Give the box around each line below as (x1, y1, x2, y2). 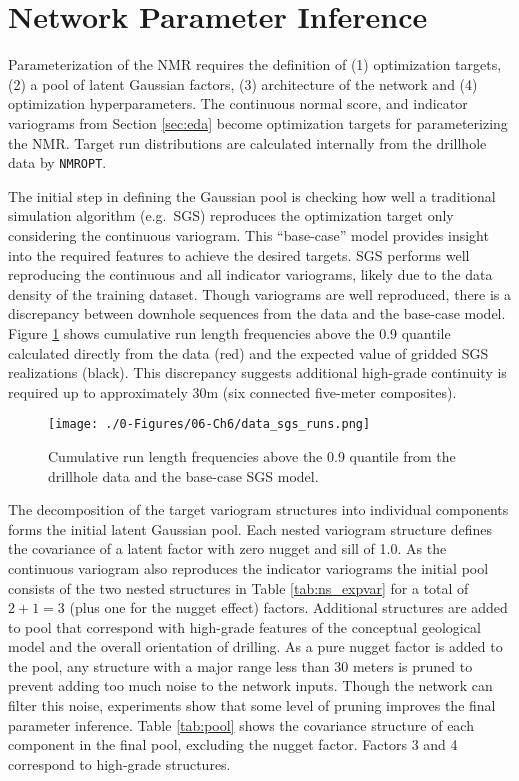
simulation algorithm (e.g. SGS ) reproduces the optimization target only (8, 205, 454, 226)
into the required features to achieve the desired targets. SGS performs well (8, 244, 470, 265)
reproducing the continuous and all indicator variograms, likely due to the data (8, 264, 493, 285)
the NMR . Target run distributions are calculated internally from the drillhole (8, 132, 487, 153)
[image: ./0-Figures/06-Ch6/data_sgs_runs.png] (48, 417, 371, 432)
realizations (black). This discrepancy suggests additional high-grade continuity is (8, 362, 507, 383)
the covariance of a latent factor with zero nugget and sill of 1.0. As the (8, 538, 447, 559)
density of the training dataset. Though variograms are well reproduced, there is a (8, 283, 512, 304)
